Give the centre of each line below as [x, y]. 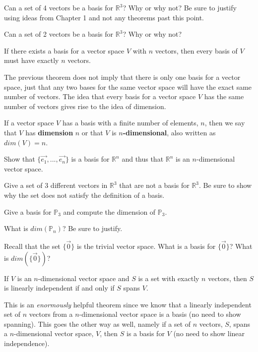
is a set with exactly [169, 278]
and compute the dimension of [109, 211]
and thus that [143, 159]
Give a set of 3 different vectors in [56, 185]
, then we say [225, 123]
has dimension [49, 132]
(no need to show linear [209, 333]
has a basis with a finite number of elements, [130, 123]
